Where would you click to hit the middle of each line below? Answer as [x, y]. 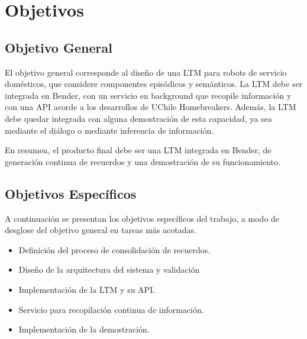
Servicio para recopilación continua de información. [111, 309]
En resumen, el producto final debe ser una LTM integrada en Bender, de [138, 150]
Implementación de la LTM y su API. [87, 289]
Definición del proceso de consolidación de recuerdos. [114, 249]
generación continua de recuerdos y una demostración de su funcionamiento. [143, 161]
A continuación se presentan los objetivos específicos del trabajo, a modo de [142, 218]
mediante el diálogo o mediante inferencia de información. [109, 130]
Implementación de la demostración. [84, 329]
